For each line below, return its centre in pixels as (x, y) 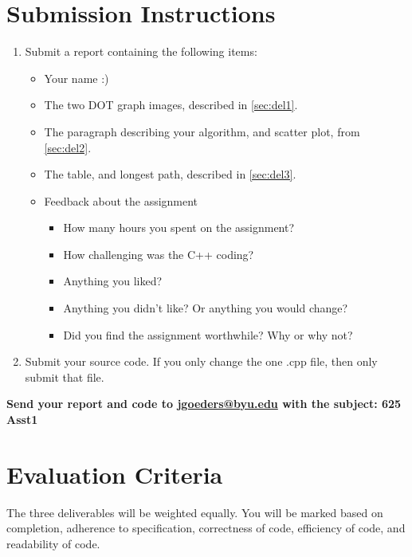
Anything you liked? (113, 281)
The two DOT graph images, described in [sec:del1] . (171, 105)
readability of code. (53, 543)
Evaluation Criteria (115, 474)
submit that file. (65, 377)
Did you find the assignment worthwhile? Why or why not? (208, 334)
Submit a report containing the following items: (141, 51)
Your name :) (77, 78)
